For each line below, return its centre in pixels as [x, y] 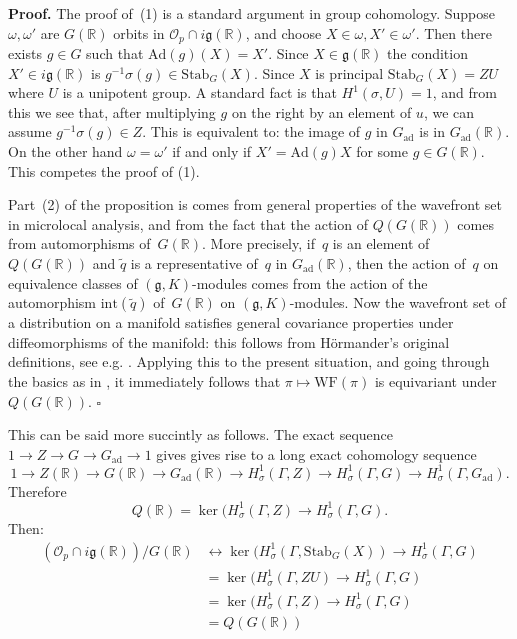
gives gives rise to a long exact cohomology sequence [316, 453]
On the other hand [65, 151]
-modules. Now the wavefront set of [398, 302]
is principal [349, 72]
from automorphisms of [79, 243]
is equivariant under [435, 380]
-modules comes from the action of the [310, 282]
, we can [449, 111]
